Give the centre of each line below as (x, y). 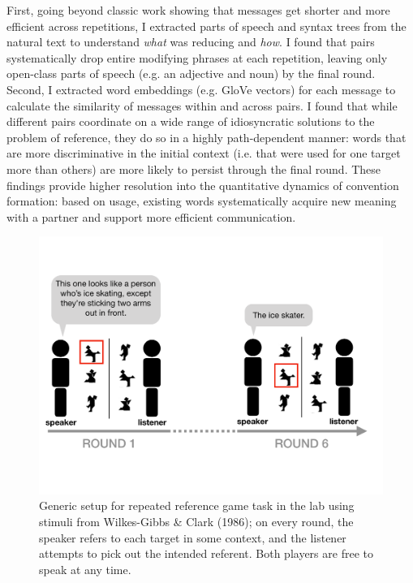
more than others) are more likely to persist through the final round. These (194, 168)
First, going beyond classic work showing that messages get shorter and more (198, 10)
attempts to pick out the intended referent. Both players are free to (206, 553)
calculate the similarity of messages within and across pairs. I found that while (202, 105)
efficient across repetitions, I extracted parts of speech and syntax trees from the (206, 26)
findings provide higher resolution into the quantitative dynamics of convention (203, 185)
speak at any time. (85, 569)
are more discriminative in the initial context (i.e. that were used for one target (204, 153)
